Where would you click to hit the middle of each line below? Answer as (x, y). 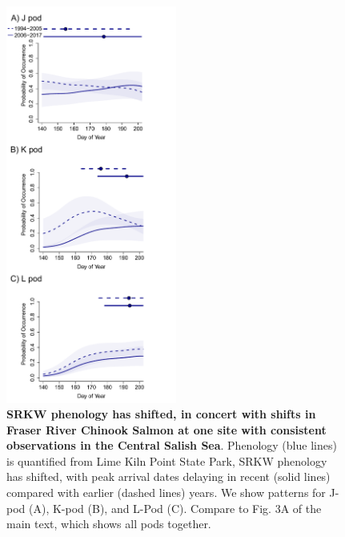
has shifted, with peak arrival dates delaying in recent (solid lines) (168, 476)
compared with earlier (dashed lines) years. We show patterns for (166, 493)
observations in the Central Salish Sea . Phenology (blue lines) (172, 445)
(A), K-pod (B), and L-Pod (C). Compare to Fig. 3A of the (175, 508)
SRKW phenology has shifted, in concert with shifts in (161, 414)
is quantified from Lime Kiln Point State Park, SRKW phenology (167, 460)
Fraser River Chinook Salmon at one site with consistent (166, 429)
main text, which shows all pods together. (109, 524)
